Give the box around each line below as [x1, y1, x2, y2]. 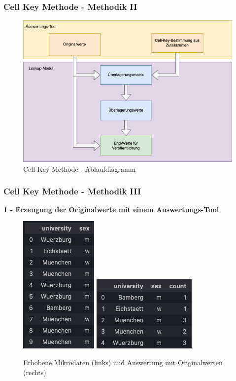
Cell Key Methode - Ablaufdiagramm [23, 164, 136, 174]
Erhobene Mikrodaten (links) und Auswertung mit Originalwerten [23, 357, 223, 368]
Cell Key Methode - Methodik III [3, 185, 141, 197]
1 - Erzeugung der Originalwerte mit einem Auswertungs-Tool [3, 204, 219, 214]
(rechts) [23, 367, 46, 377]
